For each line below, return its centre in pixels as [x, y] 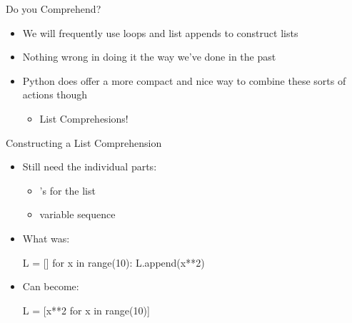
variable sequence [77, 214]
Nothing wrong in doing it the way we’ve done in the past [149, 57]
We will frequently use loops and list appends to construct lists [160, 32]
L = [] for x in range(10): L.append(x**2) [114, 262]
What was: [46, 238]
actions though [55, 94]
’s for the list [67, 190]
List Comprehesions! [84, 118]
